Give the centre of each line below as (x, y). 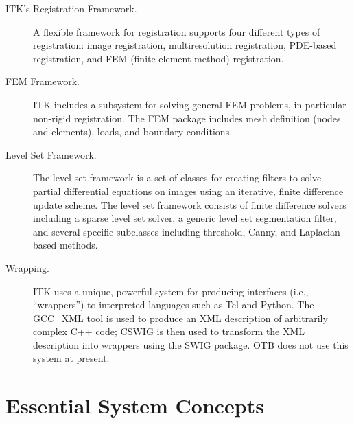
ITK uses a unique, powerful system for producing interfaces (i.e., (171, 291)
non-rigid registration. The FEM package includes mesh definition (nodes (187, 118)
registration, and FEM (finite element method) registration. (158, 58)
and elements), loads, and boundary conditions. (133, 132)
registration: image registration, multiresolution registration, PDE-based (185, 45)
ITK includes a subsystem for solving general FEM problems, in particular (190, 104)
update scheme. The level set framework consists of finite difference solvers (190, 204)
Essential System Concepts (135, 405)
